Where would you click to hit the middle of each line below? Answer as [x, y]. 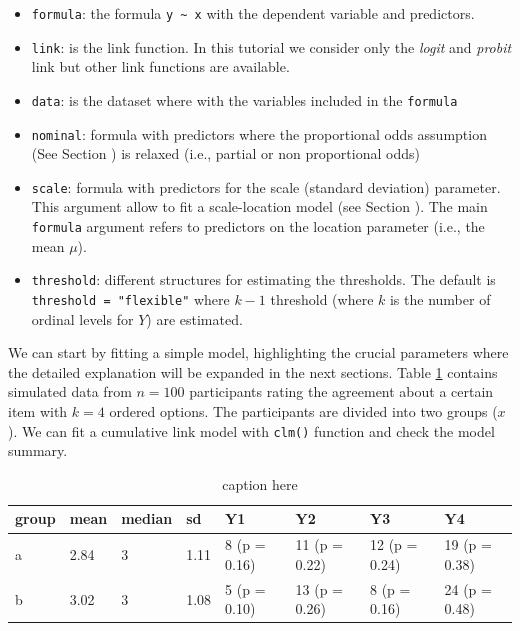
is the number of [440, 298]
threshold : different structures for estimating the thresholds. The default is [263, 279]
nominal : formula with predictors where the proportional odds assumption [259, 133]
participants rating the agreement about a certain [341, 391]
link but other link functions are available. [160, 66]
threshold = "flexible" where [130, 298]
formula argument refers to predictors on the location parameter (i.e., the [258, 226]
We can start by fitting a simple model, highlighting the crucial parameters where [258, 352]
